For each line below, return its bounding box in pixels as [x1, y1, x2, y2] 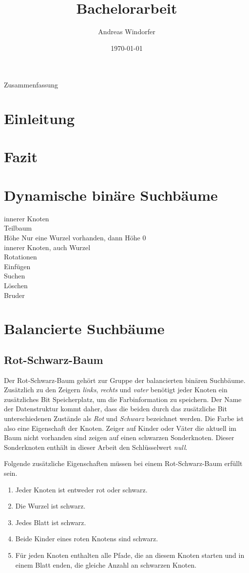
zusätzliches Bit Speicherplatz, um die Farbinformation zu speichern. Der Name [4, 394, 242, 404]
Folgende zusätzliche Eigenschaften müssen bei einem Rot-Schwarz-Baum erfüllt [4, 458, 243, 468]
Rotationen [4, 252, 37, 262]
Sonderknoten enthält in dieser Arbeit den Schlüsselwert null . [4, 442, 188, 452]
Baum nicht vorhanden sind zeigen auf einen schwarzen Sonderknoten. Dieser [4, 432, 234, 443]
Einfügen [4, 261, 31, 271]
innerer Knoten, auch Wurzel [4, 242, 91, 252]
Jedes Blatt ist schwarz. [15, 517, 86, 527]
